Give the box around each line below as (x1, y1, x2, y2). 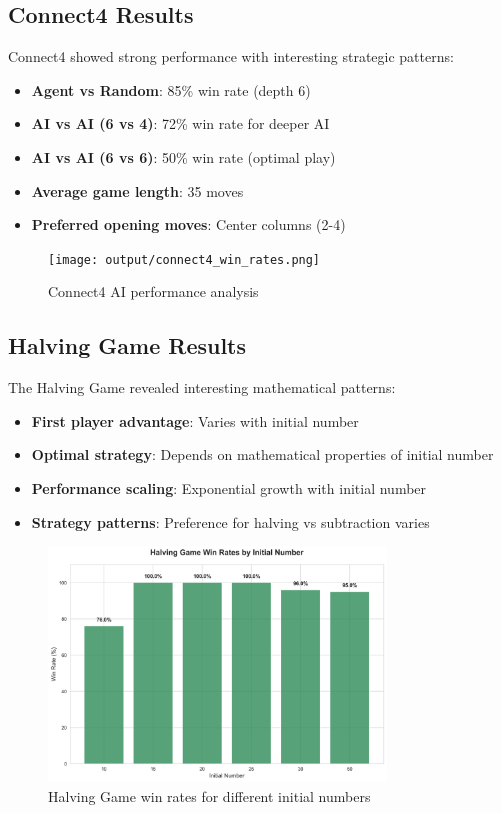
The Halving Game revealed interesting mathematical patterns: (8, 377, 396, 398)
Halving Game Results (8, 330, 247, 361)
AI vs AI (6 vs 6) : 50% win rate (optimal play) (31, 146, 336, 167)
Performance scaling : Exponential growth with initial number (31, 478, 427, 498)
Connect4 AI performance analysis (48, 281, 259, 302)
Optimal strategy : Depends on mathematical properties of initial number (31, 444, 494, 465)
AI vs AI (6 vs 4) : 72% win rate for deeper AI (31, 113, 330, 134)
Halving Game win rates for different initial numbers (48, 785, 371, 806)
